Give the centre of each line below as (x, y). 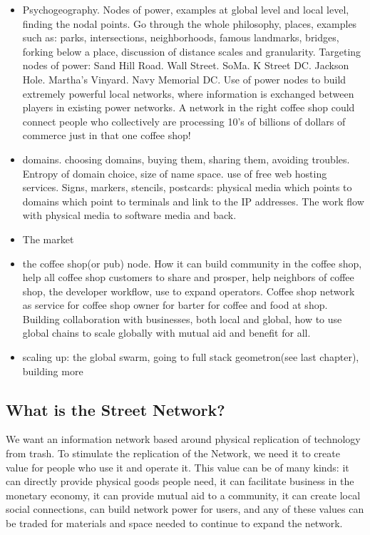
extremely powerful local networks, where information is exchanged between (188, 93)
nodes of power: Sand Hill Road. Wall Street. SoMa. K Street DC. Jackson (186, 65)
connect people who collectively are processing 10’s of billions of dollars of (184, 121)
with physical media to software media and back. (129, 215)
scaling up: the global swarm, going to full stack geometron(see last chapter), (191, 357)
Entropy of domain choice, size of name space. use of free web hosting (175, 173)
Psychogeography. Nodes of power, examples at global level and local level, (186, 9)
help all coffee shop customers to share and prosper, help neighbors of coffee (188, 277)
